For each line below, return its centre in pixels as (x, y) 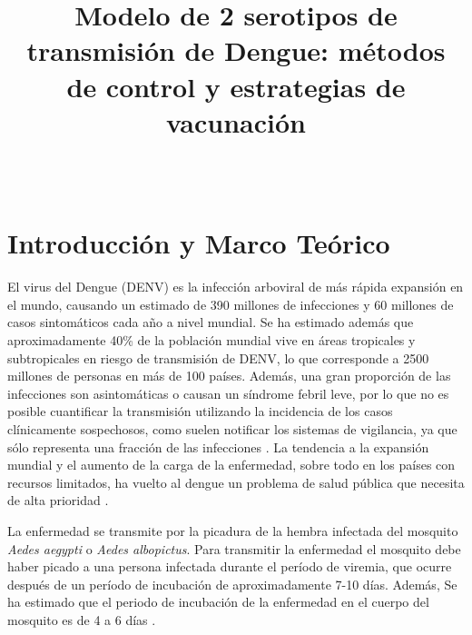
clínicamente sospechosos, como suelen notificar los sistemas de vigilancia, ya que (232, 428)
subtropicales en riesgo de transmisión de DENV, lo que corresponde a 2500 (218, 357)
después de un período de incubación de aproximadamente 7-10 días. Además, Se (232, 584)
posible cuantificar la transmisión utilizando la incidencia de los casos (200, 411)
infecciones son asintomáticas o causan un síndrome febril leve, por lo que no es (228, 393)
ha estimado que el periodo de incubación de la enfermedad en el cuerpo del (218, 602)
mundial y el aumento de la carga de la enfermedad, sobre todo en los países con (231, 465)
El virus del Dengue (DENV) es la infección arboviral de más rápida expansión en (236, 287)
